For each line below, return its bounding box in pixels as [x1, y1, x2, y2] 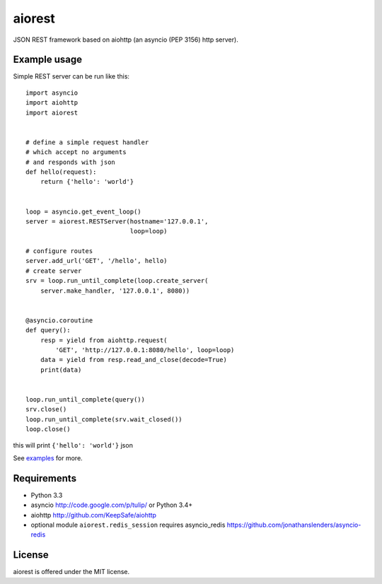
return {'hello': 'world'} [40, 177, 134, 186]
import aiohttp [25, 99, 79, 107]
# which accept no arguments [25, 148, 127, 156]
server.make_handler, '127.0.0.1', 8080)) [40, 286, 190, 295]
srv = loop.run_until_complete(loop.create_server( [25, 276, 209, 285]
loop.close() [25, 425, 71, 433]
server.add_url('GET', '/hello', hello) [25, 257, 168, 265]
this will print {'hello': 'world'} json [13, 440, 134, 449]
